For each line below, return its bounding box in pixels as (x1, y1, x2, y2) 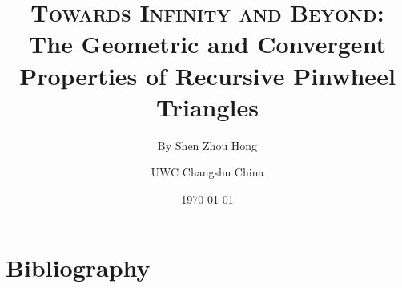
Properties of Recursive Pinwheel (19, 59, 396, 91)
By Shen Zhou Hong (157, 136, 258, 153)
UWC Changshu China (151, 164, 264, 181)
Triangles (156, 90, 259, 123)
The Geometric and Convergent (28, 27, 387, 60)
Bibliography (6, 251, 151, 284)
